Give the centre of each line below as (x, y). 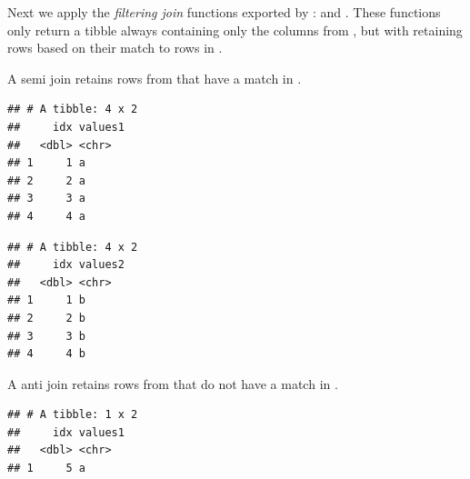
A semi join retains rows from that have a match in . (155, 78)
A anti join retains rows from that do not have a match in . (173, 383)
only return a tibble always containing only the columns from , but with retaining (235, 30)
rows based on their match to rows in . (115, 48)
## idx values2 (66, 265)
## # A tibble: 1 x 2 (73, 415)
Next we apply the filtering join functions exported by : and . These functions (224, 12)
